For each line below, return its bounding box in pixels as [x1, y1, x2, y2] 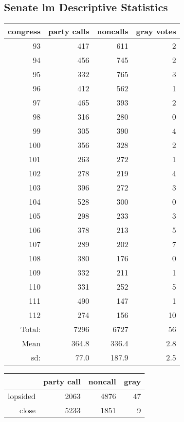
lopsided [8, 390, 36, 402]
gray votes [136, 25, 176, 37]
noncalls [97, 25, 129, 37]
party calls [48, 25, 90, 37]
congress [8, 25, 41, 37]
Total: [20, 323, 41, 335]
